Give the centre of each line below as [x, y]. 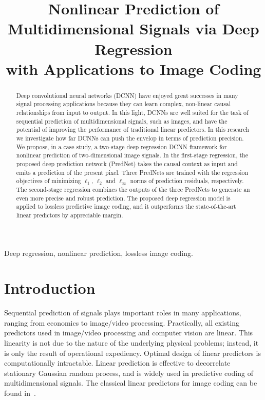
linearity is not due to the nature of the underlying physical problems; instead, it [131, 343]
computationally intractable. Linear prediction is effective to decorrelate [117, 363]
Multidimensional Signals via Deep [134, 28]
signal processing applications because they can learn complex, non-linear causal [124, 104]
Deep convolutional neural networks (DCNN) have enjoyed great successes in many [127, 95]
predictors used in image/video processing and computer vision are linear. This [129, 333]
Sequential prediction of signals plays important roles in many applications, [123, 313]
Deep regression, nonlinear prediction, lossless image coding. [99, 253]
